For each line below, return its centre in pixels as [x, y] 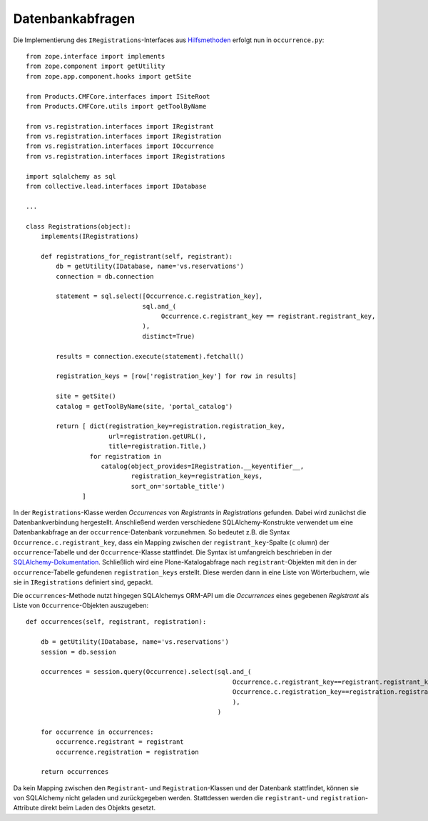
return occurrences [75, 772]
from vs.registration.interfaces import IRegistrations [126, 156]
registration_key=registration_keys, [197, 476]
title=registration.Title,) [157, 446]
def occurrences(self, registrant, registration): [116, 622]
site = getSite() [86, 396]
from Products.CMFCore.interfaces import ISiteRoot [118, 96]
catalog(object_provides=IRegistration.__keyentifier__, [203, 466]
